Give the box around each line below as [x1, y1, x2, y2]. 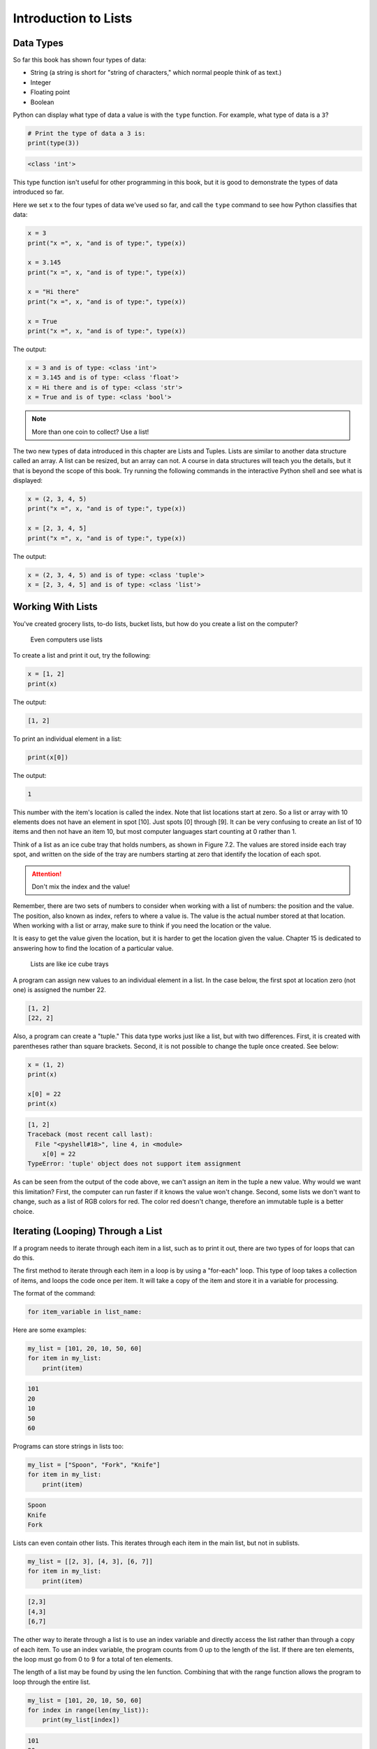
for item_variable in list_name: [27, 1308, 142, 1316]
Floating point [30, 88, 71, 97]
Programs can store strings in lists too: [13, 1442, 124, 1450]
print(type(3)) [27, 139, 80, 147]
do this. [13, 1253, 35, 1262]
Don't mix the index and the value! [31, 882, 131, 891]
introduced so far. [13, 187, 64, 196]
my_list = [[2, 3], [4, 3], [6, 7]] [27, 1557, 154, 1566]
